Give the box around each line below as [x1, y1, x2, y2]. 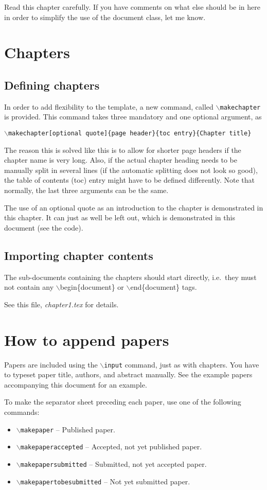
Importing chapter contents [4, 247, 153, 263]
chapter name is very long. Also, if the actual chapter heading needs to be [4, 154, 237, 165]
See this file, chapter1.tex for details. [4, 299, 119, 309]
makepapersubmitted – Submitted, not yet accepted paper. [20, 458, 207, 469]
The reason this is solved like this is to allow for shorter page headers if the [4, 144, 241, 155]
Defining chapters [4, 77, 100, 93]
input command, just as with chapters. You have [104, 359, 259, 370]
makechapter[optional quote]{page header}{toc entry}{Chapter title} [8, 130, 252, 137]
